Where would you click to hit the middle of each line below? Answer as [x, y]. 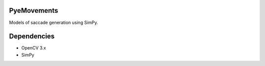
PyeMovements [34, 11]
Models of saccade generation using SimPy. [53, 22]
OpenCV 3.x [34, 48]
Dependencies [32, 36]
